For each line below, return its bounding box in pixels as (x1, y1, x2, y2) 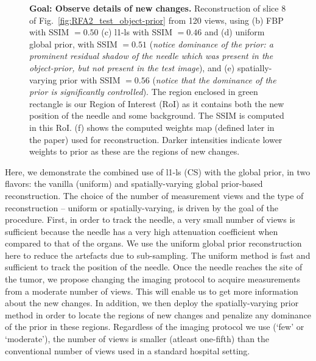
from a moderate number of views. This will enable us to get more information (5, 284, 298, 297)
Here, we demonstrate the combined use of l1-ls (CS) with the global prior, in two (5, 165, 311, 178)
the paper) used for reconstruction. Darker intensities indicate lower (29, 133, 283, 145)
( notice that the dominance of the (152, 73, 276, 86)
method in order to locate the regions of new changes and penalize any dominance (5, 308, 312, 321)
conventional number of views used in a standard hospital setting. (5, 344, 250, 357)
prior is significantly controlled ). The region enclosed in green (29, 85, 258, 98)
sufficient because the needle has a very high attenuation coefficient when (5, 225, 278, 237)
